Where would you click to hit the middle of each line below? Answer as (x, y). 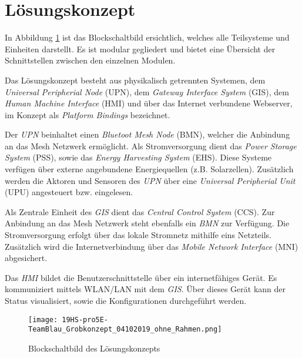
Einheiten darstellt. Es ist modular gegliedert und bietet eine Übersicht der (140, 48)
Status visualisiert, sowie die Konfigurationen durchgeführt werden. (126, 300)
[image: (43, 319)
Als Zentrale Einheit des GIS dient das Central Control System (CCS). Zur (140, 211)
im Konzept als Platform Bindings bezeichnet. (88, 114)
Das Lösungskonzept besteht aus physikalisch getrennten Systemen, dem (135, 80)
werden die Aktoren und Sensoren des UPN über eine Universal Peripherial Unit (150, 180)
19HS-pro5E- (85, 319)
